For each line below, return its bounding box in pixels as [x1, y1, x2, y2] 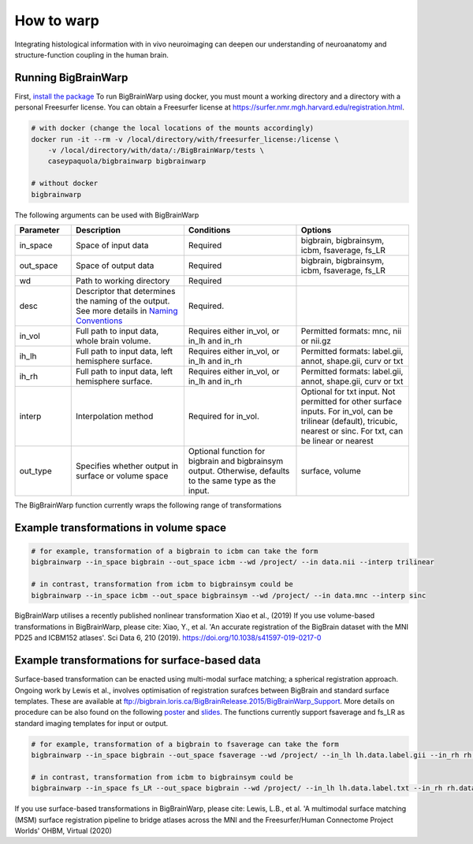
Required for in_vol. [188, 411, 260, 422]
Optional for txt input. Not [300, 386, 396, 397]
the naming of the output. [75, 296, 170, 307]
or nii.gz [300, 335, 331, 346]
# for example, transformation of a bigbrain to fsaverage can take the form [31, 739, 339, 749]
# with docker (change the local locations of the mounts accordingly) [31, 124, 315, 133]
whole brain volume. [75, 335, 151, 346]
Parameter [19, 225, 60, 236]
